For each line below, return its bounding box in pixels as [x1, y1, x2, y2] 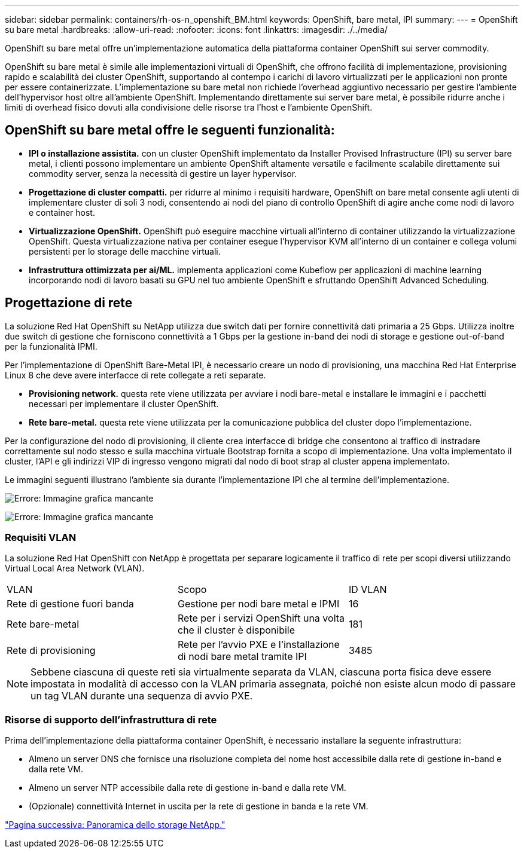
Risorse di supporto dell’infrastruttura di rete [5, 713, 217, 726]
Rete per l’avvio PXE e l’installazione [177, 638, 340, 651]
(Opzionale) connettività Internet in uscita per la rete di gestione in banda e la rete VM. [29, 801, 368, 812]
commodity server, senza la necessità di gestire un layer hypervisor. [29, 168, 297, 179]
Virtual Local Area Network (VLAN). [5, 563, 145, 574]
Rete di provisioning [7, 644, 96, 657]
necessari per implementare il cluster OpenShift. [29, 398, 219, 409]
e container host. [29, 207, 95, 218]
